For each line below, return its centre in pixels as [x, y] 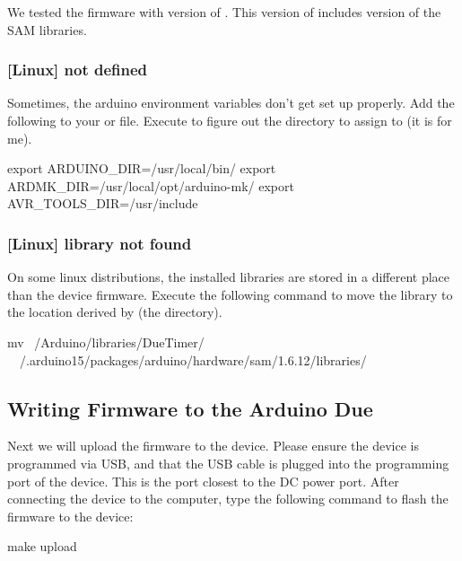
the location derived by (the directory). [115, 312]
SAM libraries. [47, 29]
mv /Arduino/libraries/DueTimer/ [106, 342]
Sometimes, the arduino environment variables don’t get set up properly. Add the [231, 103]
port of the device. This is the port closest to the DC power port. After [203, 481]
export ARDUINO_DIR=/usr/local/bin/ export [142, 168]
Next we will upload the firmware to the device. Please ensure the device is [213, 446]
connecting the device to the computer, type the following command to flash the [228, 499]
